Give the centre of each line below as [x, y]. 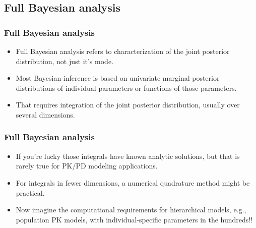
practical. [30, 192]
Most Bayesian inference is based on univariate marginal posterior [118, 78]
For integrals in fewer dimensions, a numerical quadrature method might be [133, 182]
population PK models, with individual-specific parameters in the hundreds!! [134, 219]
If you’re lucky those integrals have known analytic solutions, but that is [128, 156]
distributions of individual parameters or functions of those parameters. [126, 88]
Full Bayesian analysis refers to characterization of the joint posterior [123, 51]
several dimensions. [45, 114]
